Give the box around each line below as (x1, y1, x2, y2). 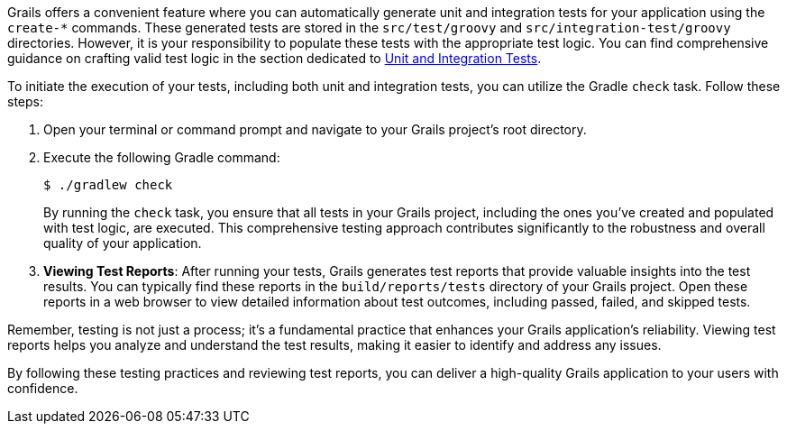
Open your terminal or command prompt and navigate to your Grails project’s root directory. (43, 122, 587, 137)
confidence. (7, 381, 78, 396)
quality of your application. (43, 235, 202, 251)
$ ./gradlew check (43, 178, 173, 192)
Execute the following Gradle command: (43, 150, 280, 165)
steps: (7, 94, 43, 109)
